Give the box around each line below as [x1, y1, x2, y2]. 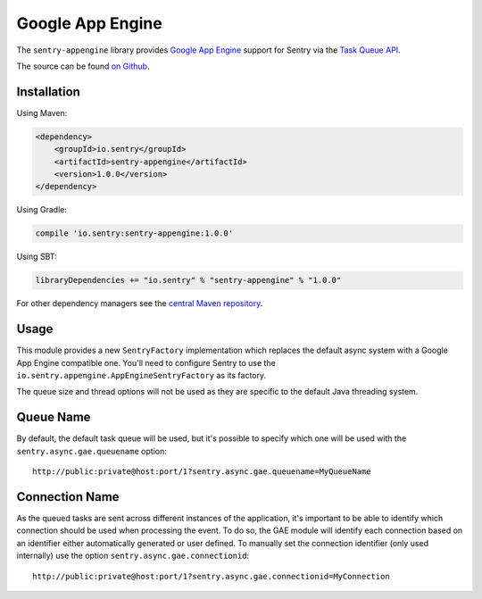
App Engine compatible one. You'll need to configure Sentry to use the [16, 357, 276, 368]
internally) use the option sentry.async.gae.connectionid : [16, 550, 250, 562]
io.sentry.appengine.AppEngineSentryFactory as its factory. [16, 370, 267, 380]
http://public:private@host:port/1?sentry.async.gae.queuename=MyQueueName [32, 467, 371, 477]
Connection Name [16, 489, 120, 504]
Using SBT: [16, 251, 57, 262]
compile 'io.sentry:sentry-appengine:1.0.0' [35, 229, 234, 238]
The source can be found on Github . [16, 61, 150, 71]
